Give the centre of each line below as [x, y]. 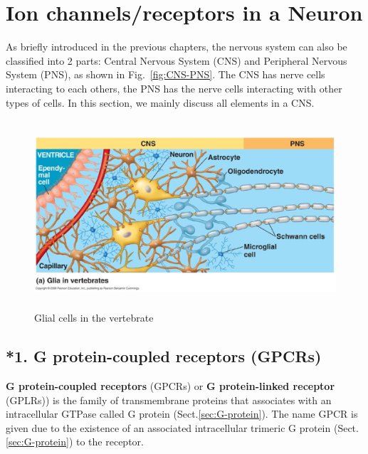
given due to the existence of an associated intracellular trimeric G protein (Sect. [182, 427]
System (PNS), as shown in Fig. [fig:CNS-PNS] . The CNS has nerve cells [165, 74]
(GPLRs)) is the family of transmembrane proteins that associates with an [169, 400]
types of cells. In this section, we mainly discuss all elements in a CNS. [160, 102]
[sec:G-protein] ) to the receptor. [75, 442]
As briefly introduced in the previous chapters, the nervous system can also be [177, 47]
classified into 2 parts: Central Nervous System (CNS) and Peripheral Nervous [177, 60]
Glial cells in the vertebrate [94, 318]
